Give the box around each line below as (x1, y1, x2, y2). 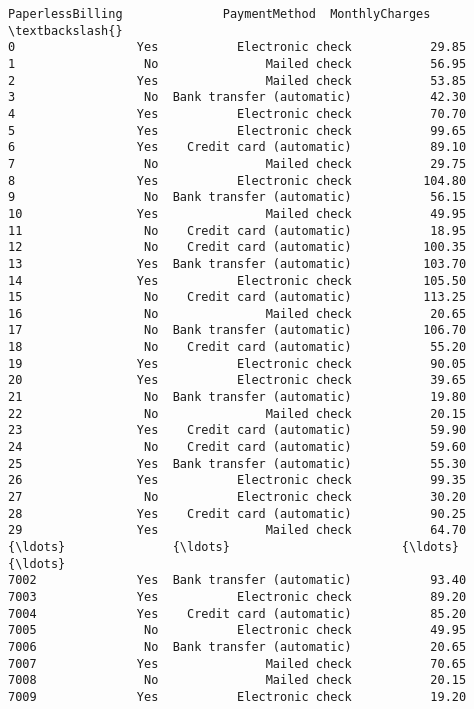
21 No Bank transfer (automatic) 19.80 (8, 390, 467, 405)
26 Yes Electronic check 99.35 (8, 473, 467, 488)
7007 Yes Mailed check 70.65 (8, 656, 467, 671)
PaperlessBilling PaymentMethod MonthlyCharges (8, 7, 431, 21)
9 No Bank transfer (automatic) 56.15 (8, 190, 467, 205)
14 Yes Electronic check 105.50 (8, 273, 467, 288)
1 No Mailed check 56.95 (8, 56, 467, 71)
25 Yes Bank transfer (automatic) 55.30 (8, 456, 467, 471)
